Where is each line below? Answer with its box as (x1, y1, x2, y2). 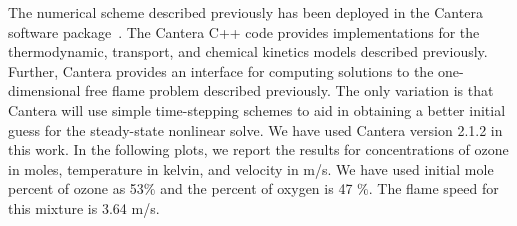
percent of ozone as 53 (8, 178, 144, 199)
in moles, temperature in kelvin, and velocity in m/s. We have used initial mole (8, 158, 494, 179)
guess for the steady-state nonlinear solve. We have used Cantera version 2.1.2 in (8, 119, 503, 140)
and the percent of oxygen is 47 (160, 178, 353, 199)
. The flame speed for (368, 178, 499, 199)
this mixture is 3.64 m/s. (8, 197, 160, 218)
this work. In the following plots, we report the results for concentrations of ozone (8, 139, 509, 160)
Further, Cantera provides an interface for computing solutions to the (8, 60, 434, 81)
